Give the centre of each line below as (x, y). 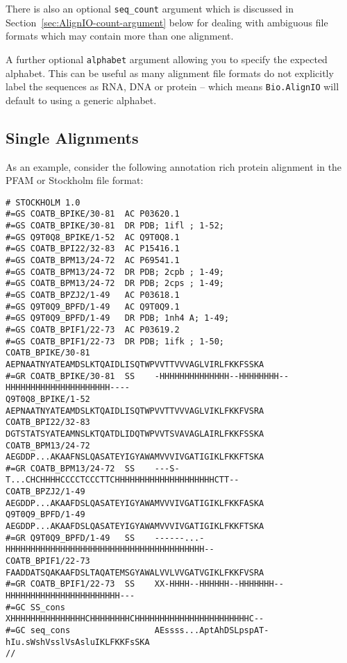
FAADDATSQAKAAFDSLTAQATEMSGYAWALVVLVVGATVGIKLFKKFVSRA (135, 572)
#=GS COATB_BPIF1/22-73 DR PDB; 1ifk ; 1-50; (115, 341)
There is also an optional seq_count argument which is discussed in (150, 8)
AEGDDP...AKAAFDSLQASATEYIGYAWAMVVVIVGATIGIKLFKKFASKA (135, 503)
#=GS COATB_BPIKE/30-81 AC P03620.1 (93, 214)
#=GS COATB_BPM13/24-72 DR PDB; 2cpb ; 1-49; (115, 272)
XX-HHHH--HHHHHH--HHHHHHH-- (219, 584)
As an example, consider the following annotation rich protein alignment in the (174, 166)
